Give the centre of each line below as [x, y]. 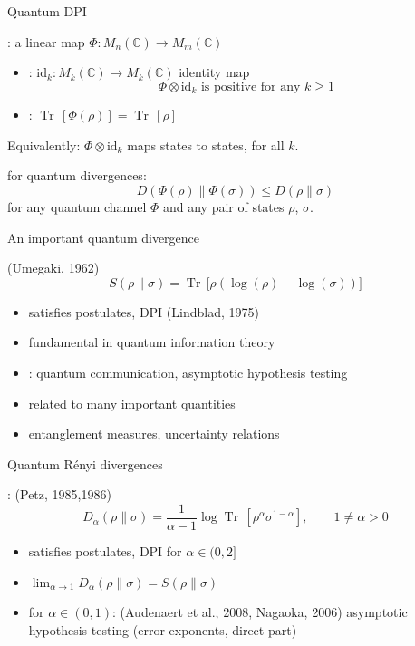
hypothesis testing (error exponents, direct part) [163, 629]
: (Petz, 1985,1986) [59, 494]
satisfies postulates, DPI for [105, 551]
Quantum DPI [47, 11]
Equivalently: [44, 145]
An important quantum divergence [104, 237]
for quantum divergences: [77, 175]
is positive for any [251, 87]
